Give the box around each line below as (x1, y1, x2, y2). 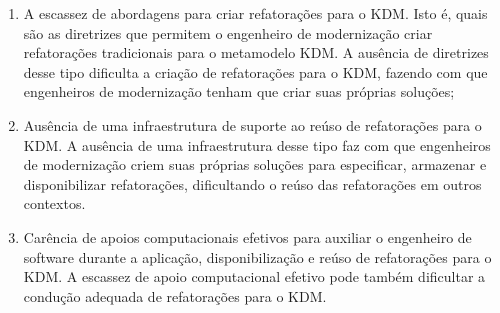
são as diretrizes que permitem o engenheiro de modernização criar (23, 22, 433, 43)
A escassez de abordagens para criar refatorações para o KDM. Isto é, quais (23, 3, 488, 23)
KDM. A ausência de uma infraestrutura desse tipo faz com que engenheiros (23, 134, 491, 155)
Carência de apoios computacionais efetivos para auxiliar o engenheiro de (23, 226, 472, 247)
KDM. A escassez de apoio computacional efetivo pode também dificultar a (23, 266, 486, 287)
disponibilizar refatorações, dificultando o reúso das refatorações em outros (23, 173, 482, 194)
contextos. (23, 193, 86, 214)
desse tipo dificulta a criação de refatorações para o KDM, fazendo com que (23, 61, 488, 82)
